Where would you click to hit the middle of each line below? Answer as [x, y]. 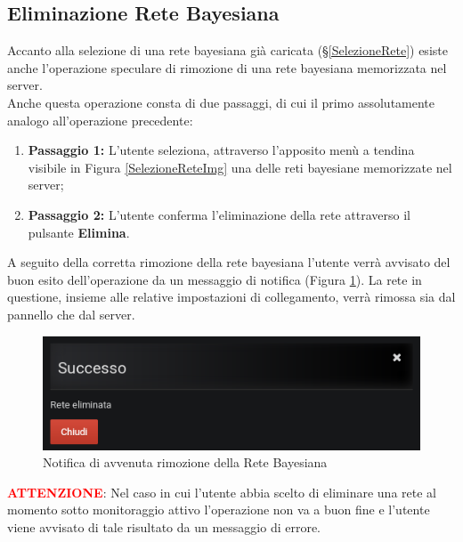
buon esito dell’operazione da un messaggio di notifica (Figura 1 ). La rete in [215, 279]
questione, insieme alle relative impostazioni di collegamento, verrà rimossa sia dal [231, 297]
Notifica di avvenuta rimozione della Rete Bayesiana [185, 462]
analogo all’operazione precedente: [100, 120]
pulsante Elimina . [79, 232]
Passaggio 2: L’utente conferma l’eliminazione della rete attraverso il [219, 214]
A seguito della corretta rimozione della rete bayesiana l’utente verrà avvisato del [229, 262]
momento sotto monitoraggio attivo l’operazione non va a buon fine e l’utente [219, 510]
